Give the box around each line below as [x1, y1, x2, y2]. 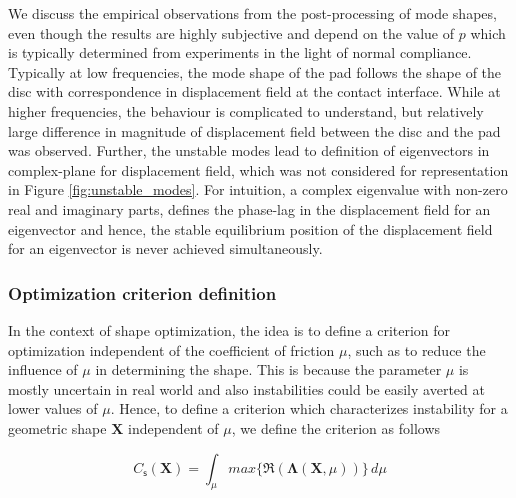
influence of [8, 359, 78, 380]
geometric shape [8, 417, 107, 438]
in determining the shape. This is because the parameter [95, 359, 442, 380]
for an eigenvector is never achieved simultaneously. [8, 238, 323, 259]
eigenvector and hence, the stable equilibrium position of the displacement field [8, 218, 493, 239]
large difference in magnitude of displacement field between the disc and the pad [8, 120, 501, 141]
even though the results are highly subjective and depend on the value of [8, 22, 454, 43]
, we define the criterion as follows [231, 417, 441, 438]
